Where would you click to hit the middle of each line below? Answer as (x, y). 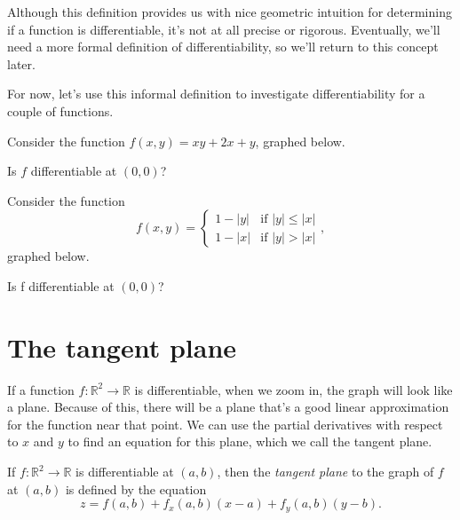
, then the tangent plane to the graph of (325, 472)
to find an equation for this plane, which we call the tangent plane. (250, 441)
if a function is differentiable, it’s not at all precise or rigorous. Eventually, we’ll (224, 29)
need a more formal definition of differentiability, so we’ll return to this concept (223, 47)
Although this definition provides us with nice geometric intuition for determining (230, 12)
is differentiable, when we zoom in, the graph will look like (293, 389)
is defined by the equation (136, 488)
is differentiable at (125, 472)
